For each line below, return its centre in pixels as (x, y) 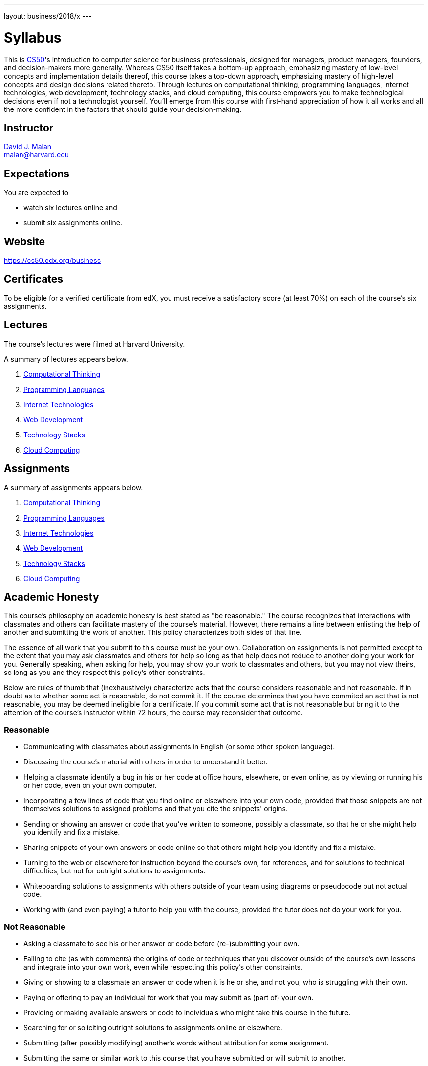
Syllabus (33, 37)
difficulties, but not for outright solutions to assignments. (115, 871)
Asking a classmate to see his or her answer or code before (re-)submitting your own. (161, 943)
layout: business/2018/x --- (48, 16)
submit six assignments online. (73, 223)
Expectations (37, 174)
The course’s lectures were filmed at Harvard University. (95, 344)
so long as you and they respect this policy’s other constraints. (105, 673)
